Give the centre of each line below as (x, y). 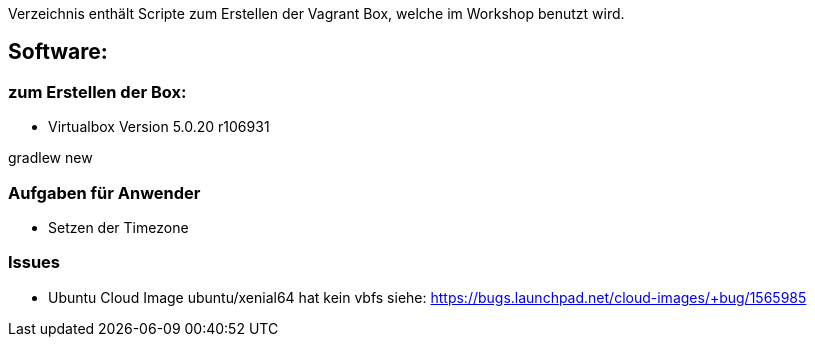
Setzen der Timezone (118, 227)
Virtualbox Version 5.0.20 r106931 (159, 127)
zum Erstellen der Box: (97, 91)
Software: (58, 52)
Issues (34, 262)
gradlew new (50, 158)
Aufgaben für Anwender (104, 192)
